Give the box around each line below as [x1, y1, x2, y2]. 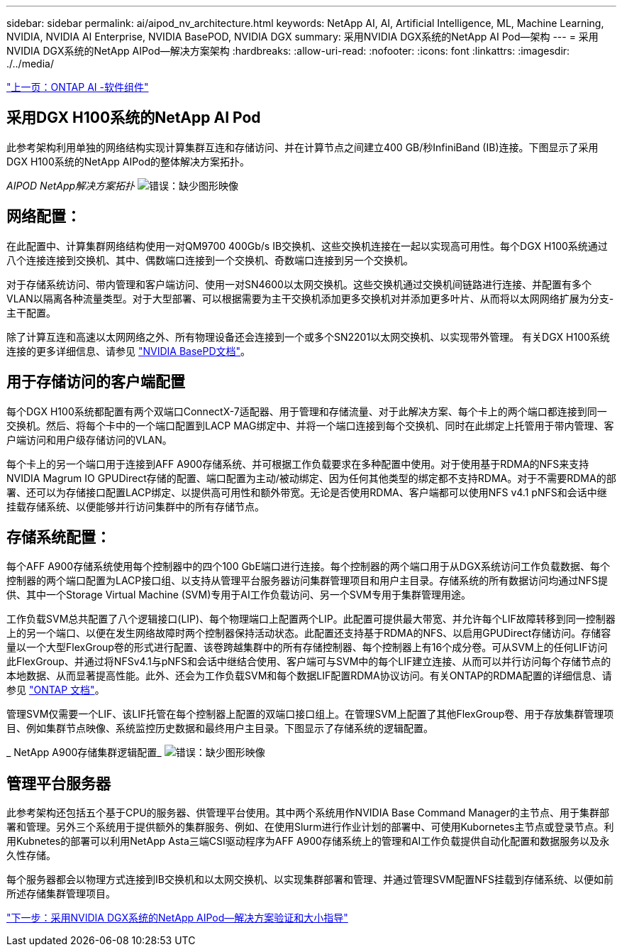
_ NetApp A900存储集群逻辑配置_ [6, 746, 162, 759]
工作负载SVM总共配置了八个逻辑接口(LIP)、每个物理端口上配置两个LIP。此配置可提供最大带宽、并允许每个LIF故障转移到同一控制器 [6, 613, 616, 625]
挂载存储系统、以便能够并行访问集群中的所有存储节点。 [6, 500, 265, 513]
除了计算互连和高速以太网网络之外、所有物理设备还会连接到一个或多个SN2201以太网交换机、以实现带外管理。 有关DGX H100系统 [6, 330, 610, 343]
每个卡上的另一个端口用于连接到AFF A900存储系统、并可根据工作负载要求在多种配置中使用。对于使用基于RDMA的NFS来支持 [6, 457, 589, 470]
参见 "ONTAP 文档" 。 [6, 684, 105, 696]
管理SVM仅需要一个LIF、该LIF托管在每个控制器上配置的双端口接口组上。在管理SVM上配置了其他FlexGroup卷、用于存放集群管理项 [6, 708, 614, 721]
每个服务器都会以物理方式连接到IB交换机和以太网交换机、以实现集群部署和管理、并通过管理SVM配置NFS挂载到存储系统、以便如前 [6, 873, 613, 886]
